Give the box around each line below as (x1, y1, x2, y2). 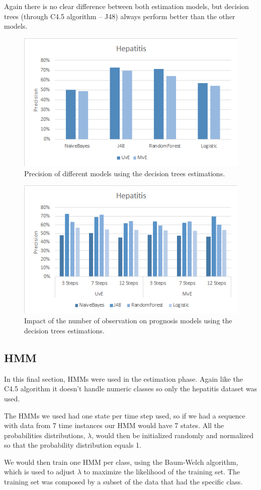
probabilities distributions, (4, 430, 85, 440)
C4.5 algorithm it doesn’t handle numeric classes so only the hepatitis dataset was (4, 383, 257, 394)
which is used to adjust (4, 466, 75, 477)
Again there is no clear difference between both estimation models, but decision (4, 1, 249, 11)
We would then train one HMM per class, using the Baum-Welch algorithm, (4, 456, 238, 467)
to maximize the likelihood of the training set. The (83, 466, 240, 477)
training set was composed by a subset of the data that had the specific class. (4, 476, 243, 487)
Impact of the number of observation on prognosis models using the (24, 315, 232, 326)
